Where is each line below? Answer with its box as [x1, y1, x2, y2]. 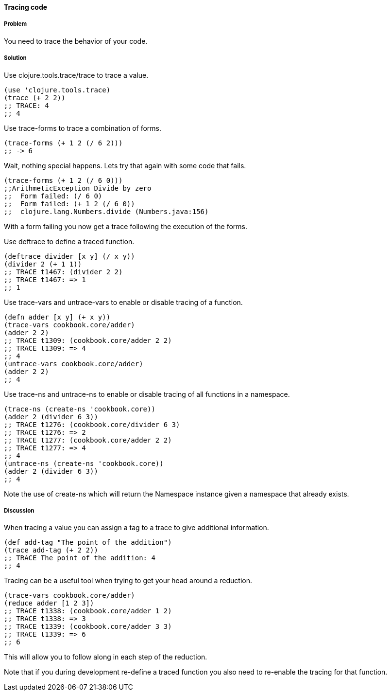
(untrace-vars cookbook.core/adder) [4, 359, 143, 368]
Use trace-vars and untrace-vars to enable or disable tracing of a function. [4, 298, 243, 306]
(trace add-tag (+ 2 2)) [4, 546, 98, 554]
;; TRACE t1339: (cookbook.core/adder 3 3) [4, 623, 172, 631]
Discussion [4, 507, 34, 514]
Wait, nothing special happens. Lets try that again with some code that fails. [4, 161, 246, 170]
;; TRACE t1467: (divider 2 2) [4, 267, 123, 276]
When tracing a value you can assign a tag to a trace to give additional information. [4, 523, 269, 532]
